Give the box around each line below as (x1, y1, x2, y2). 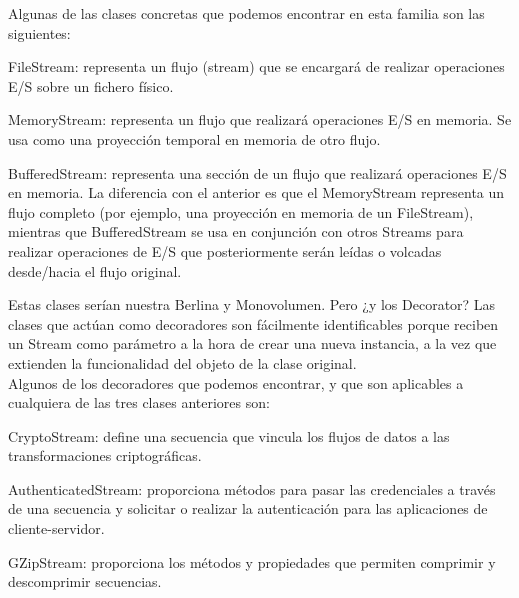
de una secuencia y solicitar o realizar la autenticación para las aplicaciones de (8, 498, 488, 519)
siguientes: (8, 22, 71, 43)
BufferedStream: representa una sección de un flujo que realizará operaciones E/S (8, 162, 507, 183)
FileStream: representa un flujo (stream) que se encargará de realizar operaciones (8, 56, 505, 77)
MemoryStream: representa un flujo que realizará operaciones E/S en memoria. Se (8, 109, 512, 130)
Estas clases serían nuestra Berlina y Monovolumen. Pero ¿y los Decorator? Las (8, 294, 496, 315)
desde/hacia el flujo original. (8, 260, 182, 281)
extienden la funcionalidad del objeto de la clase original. (8, 352, 357, 373)
